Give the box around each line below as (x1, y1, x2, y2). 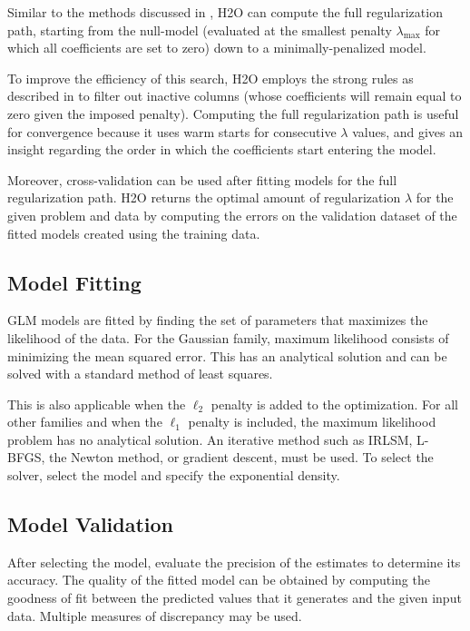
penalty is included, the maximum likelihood (188, 412, 436, 431)
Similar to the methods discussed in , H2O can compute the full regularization (7, 3, 443, 21)
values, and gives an (352, 122, 464, 141)
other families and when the (7, 412, 162, 431)
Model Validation (7, 510, 174, 538)
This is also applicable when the (7, 394, 186, 413)
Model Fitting (7, 268, 142, 296)
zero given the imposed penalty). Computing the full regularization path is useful (7, 104, 459, 123)
